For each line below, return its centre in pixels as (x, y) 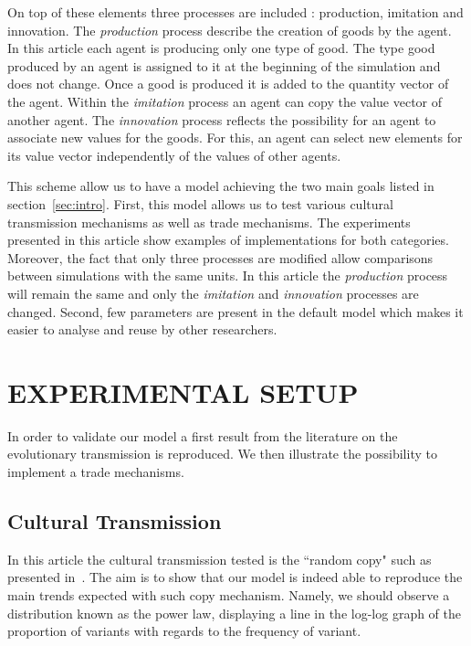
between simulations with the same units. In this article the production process (228, 275)
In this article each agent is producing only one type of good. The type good (221, 48)
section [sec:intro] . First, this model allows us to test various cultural (200, 203)
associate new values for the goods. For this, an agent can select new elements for (235, 138)
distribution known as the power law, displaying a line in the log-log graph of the (234, 613)
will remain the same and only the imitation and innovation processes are (213, 293)
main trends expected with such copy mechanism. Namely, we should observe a (229, 594)
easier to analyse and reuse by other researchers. (142, 329)
